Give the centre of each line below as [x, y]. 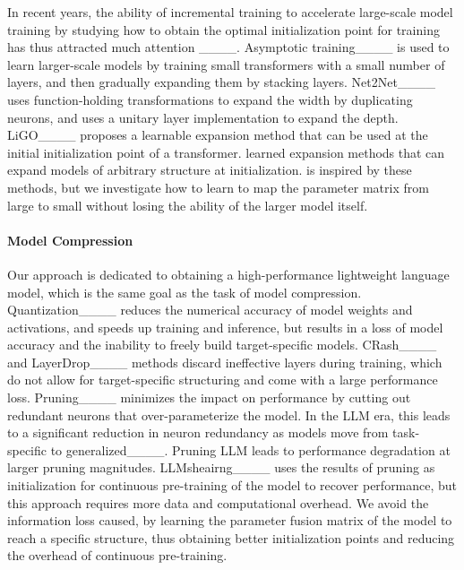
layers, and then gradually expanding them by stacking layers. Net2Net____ [221, 82]
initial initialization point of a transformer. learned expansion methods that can [226, 152]
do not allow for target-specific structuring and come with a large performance [223, 380]
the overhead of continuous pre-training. [117, 555]
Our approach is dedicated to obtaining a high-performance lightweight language [228, 274]
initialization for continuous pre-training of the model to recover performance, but [232, 485]
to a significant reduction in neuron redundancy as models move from [198, 432]
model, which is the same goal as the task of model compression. [185, 292]
